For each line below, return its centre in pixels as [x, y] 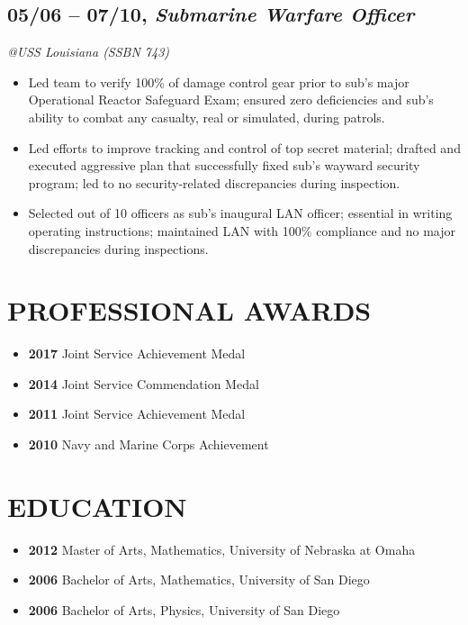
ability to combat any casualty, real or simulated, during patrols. [207, 117]
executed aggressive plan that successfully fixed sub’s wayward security [224, 165]
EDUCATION [97, 506]
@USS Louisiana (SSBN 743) [89, 52]
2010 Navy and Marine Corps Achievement [148, 444]
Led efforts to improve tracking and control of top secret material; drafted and [244, 147]
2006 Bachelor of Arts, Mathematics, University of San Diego [199, 580]
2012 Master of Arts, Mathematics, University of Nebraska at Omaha [222, 549]
